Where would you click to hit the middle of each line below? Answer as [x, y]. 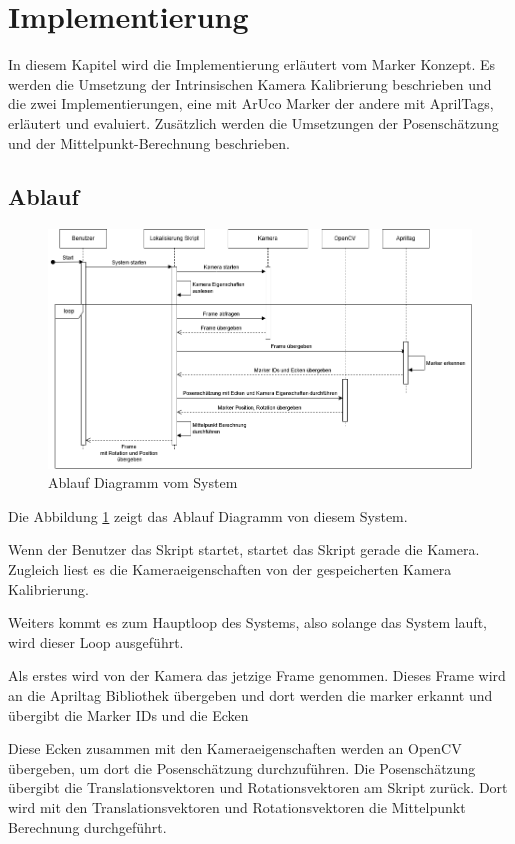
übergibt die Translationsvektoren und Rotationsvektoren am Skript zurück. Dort [258, 787]
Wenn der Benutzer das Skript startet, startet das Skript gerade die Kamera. [244, 549]
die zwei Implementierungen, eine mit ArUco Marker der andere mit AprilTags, [251, 103]
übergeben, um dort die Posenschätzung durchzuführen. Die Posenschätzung [242, 767]
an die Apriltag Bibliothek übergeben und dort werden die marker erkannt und [250, 694]
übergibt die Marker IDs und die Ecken [128, 714]
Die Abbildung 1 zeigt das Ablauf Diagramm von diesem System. [208, 515]
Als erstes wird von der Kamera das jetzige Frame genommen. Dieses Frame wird [257, 675]
